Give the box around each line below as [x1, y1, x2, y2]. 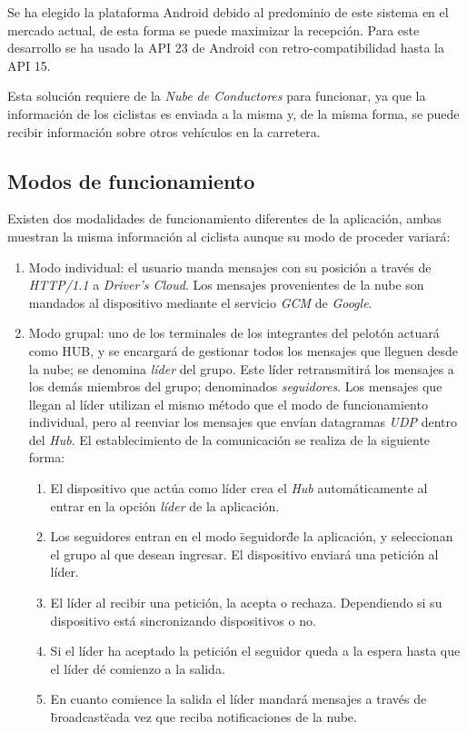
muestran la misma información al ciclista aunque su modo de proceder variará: [7, 226, 451, 245]
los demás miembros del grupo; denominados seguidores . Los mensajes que [28, 377, 442, 396]
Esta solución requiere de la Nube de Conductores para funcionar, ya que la [7, 86, 426, 105]
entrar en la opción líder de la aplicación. [50, 496, 280, 515]
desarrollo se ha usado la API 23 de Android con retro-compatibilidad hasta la [7, 38, 444, 57]
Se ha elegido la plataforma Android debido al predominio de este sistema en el [7, 3, 449, 21]
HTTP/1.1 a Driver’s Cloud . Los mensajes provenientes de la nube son [28, 275, 424, 294]
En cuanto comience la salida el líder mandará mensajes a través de [50, 689, 427, 708]
